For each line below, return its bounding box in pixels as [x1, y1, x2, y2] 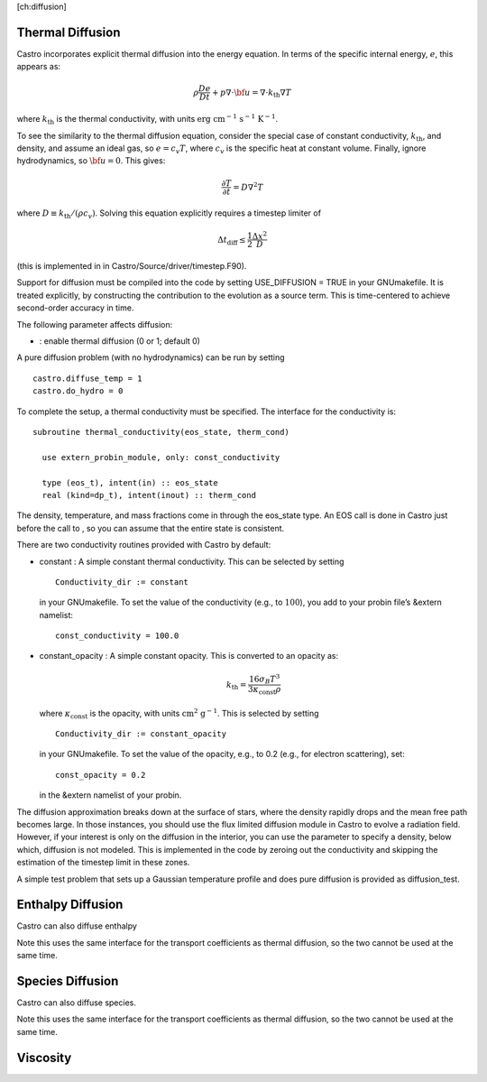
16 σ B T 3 [249, 672, 280, 686]
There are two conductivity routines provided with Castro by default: [16, 540, 271, 550]
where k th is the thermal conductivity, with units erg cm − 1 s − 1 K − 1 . [16, 113, 279, 126]
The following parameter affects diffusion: [16, 319, 173, 329]
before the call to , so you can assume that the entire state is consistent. [16, 523, 285, 533]
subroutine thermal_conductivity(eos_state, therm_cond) [32, 427, 290, 437]
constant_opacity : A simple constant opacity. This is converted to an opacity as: [39, 651, 338, 661]
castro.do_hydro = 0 [32, 386, 124, 396]
